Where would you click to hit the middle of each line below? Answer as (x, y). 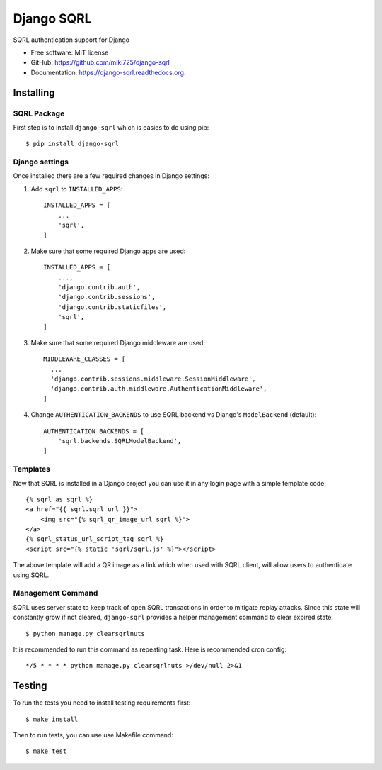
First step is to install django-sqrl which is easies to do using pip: (111, 127)
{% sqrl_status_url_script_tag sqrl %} (95, 539)
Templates (32, 469)
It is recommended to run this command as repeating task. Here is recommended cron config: (150, 649)
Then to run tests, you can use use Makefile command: (93, 735)
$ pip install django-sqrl (73, 144)
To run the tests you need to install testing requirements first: (102, 703)
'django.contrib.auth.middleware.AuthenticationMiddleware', (159, 389)
